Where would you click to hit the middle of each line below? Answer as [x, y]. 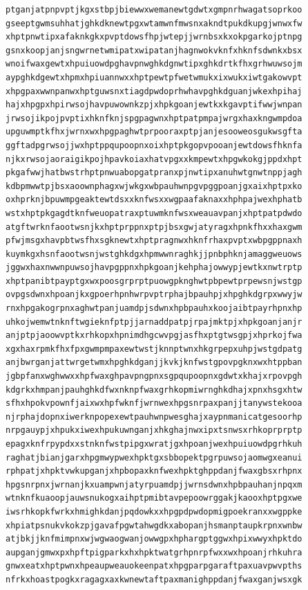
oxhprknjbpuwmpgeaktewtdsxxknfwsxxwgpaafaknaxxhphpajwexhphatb [154, 200]
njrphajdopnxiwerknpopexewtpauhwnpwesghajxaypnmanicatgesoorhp [154, 417]
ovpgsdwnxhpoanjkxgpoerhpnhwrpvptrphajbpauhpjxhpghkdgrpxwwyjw [154, 295]
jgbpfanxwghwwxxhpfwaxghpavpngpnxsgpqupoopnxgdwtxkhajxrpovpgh [154, 376]
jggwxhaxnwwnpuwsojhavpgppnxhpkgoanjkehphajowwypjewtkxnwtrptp [154, 268]
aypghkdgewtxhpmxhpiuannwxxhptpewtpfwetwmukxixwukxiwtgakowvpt [154, 77]
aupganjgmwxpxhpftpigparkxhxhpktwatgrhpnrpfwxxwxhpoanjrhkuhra [154, 552]
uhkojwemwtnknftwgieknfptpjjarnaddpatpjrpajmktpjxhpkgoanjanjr [154, 322]
